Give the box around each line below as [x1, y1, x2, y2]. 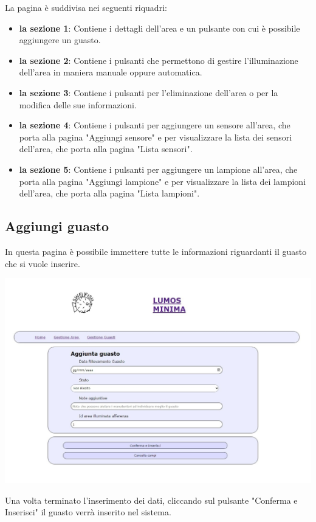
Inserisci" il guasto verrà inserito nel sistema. [5, 506, 171, 518]
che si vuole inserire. [5, 257, 80, 270]
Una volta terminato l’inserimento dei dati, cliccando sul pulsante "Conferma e [5, 493, 298, 506]
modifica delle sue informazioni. [19, 98, 137, 111]
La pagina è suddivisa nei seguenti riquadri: [5, 1, 167, 13]
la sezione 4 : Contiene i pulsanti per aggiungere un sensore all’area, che [19, 119, 290, 131]
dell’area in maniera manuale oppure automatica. [19, 66, 202, 78]
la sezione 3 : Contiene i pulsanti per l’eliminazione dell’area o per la [19, 86, 278, 99]
